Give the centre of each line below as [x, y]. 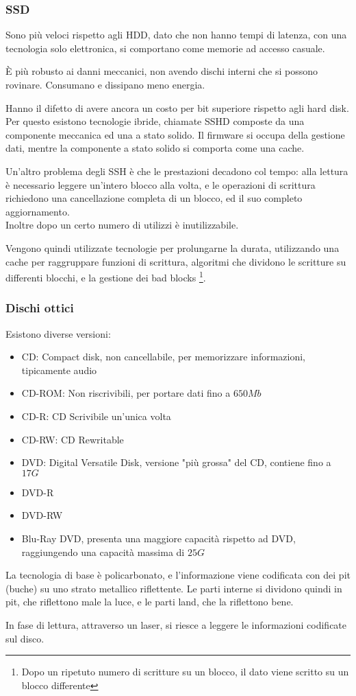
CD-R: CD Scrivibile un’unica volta [96, 416]
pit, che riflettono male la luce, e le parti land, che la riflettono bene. [150, 602]
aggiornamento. [38, 211]
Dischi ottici [40, 308]
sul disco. [25, 638]
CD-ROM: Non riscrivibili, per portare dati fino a [126, 393]
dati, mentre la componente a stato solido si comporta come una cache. [155, 148]
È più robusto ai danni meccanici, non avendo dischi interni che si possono [162, 71]
